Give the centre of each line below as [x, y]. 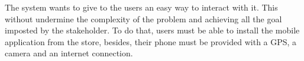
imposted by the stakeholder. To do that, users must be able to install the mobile [152, 30]
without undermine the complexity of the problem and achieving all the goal [143, 18]
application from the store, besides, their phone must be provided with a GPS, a [151, 41]
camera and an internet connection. [69, 53]
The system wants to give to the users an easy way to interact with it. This [141, 7]
